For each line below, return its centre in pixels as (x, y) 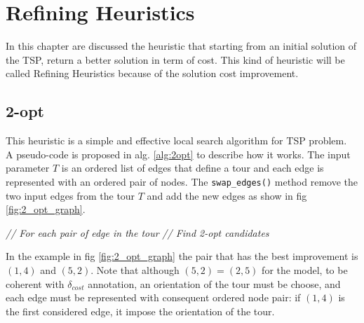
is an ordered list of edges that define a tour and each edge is (193, 168)
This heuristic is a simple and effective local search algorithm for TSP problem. (176, 140)
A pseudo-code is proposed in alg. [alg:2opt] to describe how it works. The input (178, 154)
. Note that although (135, 269)
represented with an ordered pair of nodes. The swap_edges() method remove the (182, 181)
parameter (28, 168)
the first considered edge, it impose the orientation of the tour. (140, 311)
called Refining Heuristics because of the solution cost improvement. (152, 73)
